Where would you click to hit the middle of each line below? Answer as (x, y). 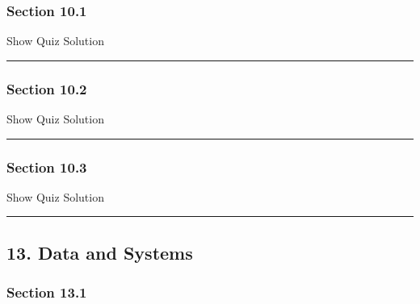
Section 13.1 (47, 292)
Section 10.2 (47, 88)
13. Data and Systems (100, 252)
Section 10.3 (47, 167)
